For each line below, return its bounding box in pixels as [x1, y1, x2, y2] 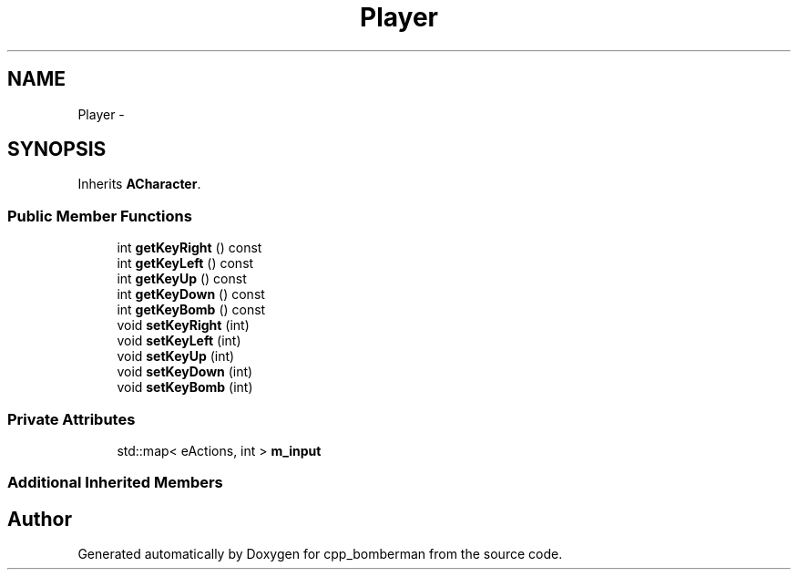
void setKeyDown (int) [117, 364, 253, 380]
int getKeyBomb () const [117, 302, 266, 318]
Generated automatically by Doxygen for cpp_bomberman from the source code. [77, 546, 563, 562]
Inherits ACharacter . [77, 176, 201, 192]
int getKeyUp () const [117, 271, 247, 287]
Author [7, 507, 72, 531]
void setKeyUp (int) [117, 348, 235, 365]
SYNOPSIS [7, 138, 107, 161]
